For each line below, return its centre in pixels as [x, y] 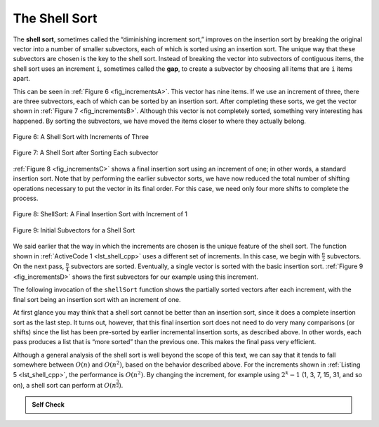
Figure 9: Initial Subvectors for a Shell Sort [74, 230]
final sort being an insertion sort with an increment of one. [97, 299]
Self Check [48, 405]
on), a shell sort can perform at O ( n [65, 385]
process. [26, 198]
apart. [22, 79]
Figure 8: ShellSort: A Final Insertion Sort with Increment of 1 [100, 214]
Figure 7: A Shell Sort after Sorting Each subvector [86, 153]
